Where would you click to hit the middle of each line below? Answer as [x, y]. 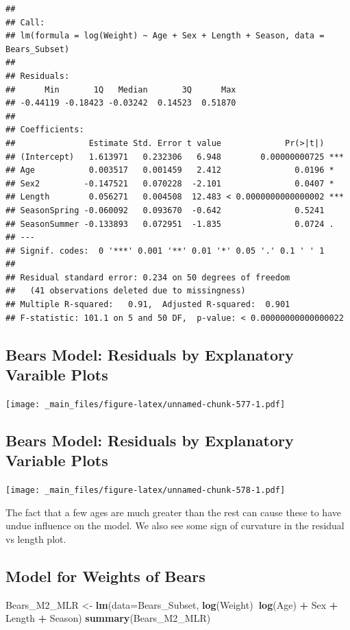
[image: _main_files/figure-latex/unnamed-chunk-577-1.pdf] [146, 404]
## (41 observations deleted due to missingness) [126, 291]
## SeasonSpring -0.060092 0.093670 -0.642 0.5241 [165, 210]
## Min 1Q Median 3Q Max [121, 89]
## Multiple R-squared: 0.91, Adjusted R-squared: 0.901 [148, 305]
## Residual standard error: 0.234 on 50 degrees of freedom [148, 277]
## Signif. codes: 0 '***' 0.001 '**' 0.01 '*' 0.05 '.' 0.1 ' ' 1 [165, 251]
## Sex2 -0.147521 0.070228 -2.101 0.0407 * [170, 183]
